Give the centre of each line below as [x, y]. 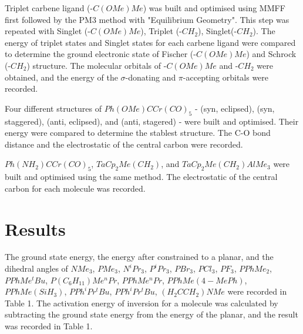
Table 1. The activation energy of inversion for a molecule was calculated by [142, 303]
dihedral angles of [36, 268]
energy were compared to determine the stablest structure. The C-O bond [138, 133]
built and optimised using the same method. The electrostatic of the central [141, 177]
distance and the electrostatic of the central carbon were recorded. [124, 144]
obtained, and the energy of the [61, 77]
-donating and [151, 77]
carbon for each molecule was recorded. [75, 188]
